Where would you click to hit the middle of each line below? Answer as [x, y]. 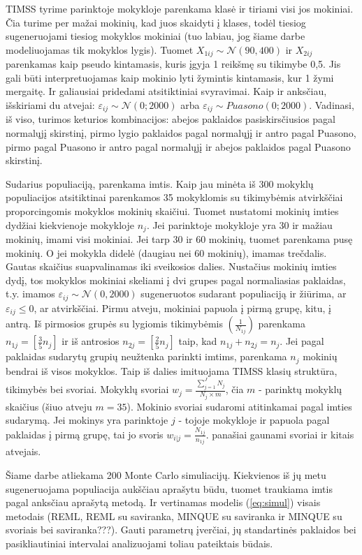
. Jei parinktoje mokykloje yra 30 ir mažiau [239, 224]
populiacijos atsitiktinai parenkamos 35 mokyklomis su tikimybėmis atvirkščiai [174, 197]
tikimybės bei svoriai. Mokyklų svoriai [87, 389]
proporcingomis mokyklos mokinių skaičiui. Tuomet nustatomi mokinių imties [172, 211]
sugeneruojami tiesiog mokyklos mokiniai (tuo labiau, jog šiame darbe [155, 36]
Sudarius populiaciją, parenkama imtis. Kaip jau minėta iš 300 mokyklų [160, 183]
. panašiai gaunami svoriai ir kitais [280, 434]
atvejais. [23, 451]
